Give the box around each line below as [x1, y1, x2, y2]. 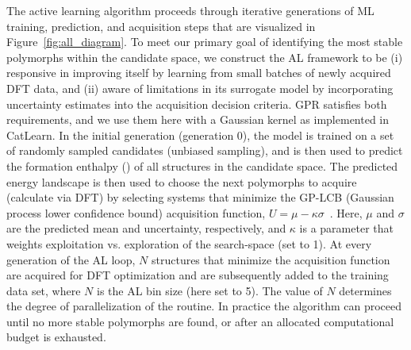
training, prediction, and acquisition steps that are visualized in [6, 17, 316, 34]
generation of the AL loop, [6, 251, 136, 267]
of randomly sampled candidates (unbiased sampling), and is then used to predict [6, 142, 403, 159]
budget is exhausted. [6, 329, 106, 345]
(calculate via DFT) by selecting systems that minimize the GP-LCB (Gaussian [6, 189, 394, 206]
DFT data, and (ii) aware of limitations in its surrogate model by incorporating [6, 79, 394, 96]
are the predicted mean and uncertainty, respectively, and [6, 220, 286, 237]
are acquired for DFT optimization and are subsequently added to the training [6, 267, 389, 283]
